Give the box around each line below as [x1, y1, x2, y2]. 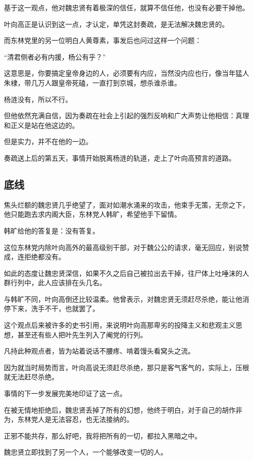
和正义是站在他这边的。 [4, 120, 79, 130]
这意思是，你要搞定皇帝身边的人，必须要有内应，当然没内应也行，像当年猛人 [4, 68, 249, 78]
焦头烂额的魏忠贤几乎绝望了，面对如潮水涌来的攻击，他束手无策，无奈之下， [4, 199, 249, 209]
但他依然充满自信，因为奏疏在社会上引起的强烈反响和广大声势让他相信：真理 [4, 110, 249, 121]
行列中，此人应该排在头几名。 [10, 277, 106, 288]
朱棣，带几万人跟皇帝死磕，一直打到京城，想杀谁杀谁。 [4, 77, 181, 87]
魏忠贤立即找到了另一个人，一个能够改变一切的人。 [4, 447, 167, 457]
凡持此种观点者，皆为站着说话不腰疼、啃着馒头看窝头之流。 [4, 346, 195, 356]
